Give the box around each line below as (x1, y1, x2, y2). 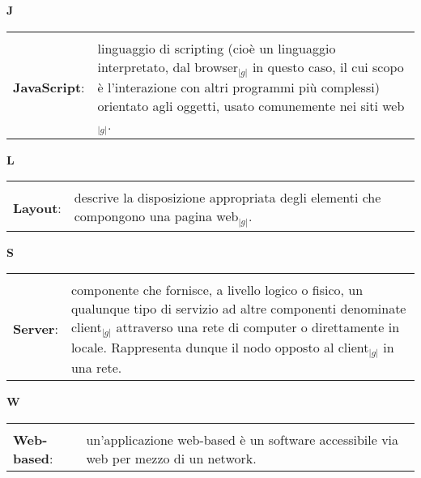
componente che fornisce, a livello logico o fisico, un (70, 280, 364, 300)
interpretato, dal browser (97, 57, 239, 76)
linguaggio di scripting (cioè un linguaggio (97, 38, 336, 58)
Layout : (13, 198, 62, 218)
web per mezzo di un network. (86, 449, 257, 468)
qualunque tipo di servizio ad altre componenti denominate (70, 299, 406, 318)
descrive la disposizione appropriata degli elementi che (74, 188, 381, 207)
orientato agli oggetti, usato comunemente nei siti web (97, 96, 405, 115)
